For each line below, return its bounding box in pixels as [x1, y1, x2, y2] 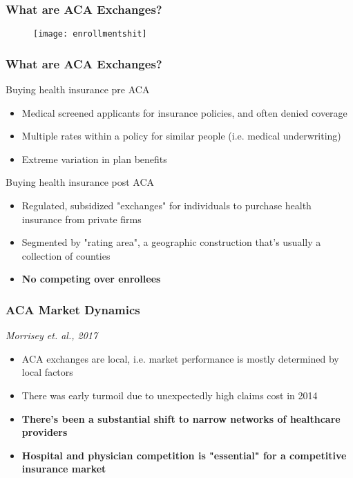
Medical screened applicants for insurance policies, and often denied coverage [21, 105, 347, 119]
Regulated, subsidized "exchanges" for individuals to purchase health [21, 198, 312, 213]
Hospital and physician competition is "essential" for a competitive [21, 448, 347, 462]
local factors [21, 365, 73, 379]
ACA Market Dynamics [6, 300, 140, 318]
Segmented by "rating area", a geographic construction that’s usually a [21, 235, 321, 249]
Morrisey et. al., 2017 [6, 328, 98, 343]
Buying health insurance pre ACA [6, 82, 150, 97]
